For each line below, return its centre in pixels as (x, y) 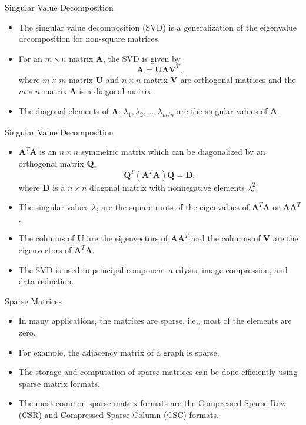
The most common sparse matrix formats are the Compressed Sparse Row (152, 403)
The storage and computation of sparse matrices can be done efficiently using (158, 372)
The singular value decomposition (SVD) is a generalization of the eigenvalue (158, 27)
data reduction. (46, 281)
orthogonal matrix (51, 163)
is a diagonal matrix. (116, 91)
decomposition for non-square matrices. (89, 39)
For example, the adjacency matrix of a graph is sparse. (119, 352)
